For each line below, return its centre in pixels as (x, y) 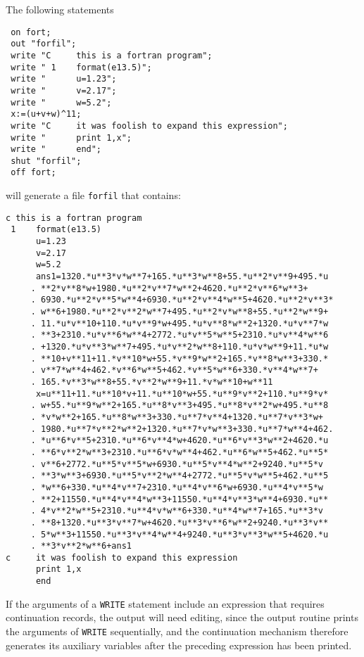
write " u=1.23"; (64, 79)
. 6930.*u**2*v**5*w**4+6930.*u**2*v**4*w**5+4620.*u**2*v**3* (182, 300)
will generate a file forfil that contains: (93, 195)
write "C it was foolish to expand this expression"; (149, 126)
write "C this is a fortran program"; (112, 55)
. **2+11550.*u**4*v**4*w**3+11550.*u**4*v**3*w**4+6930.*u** (180, 499)
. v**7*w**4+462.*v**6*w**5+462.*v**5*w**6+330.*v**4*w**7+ (174, 370)
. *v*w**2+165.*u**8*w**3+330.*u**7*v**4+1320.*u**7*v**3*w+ (177, 417)
